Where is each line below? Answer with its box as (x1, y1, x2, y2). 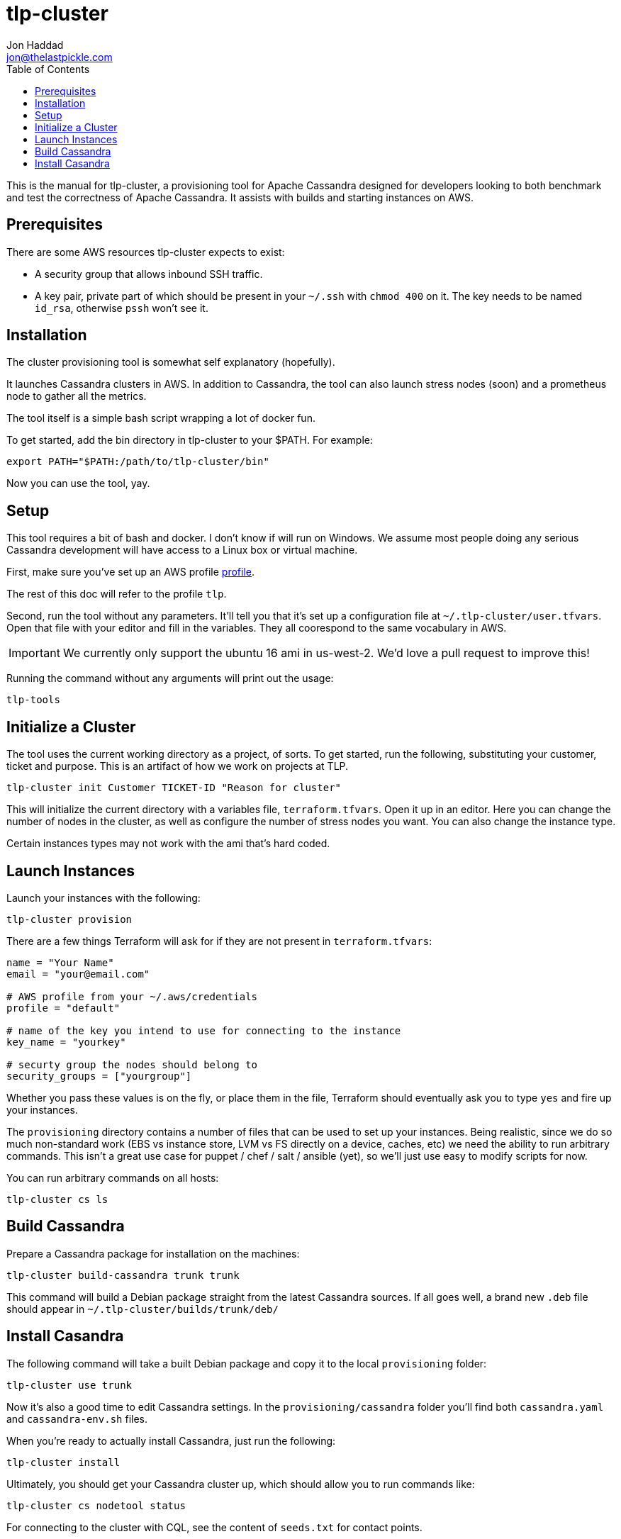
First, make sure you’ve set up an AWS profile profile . (6, 566, 255, 578)
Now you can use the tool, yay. (6, 477, 150, 490)
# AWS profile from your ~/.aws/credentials (6, 990, 258, 1002)
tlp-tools (6, 694, 60, 706)
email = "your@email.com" (6, 968, 150, 980)
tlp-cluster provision (6, 913, 133, 925)
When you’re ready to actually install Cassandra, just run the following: (6, 1434, 336, 1447)
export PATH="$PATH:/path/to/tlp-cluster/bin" (6, 456, 269, 468)
